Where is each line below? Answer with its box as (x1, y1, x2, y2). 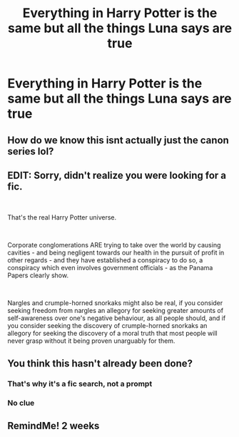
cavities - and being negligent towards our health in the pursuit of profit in (7, 248, 225, 257)
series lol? (7, 145, 54, 158)
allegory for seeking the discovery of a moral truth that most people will (7, 329, 218, 338)
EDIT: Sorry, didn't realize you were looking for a (7, 169, 227, 181)
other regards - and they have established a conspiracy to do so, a (7, 256, 203, 264)
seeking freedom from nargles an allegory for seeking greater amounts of (7, 307, 223, 315)
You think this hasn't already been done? (7, 357, 193, 369)
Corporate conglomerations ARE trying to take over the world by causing (7, 241, 221, 250)
